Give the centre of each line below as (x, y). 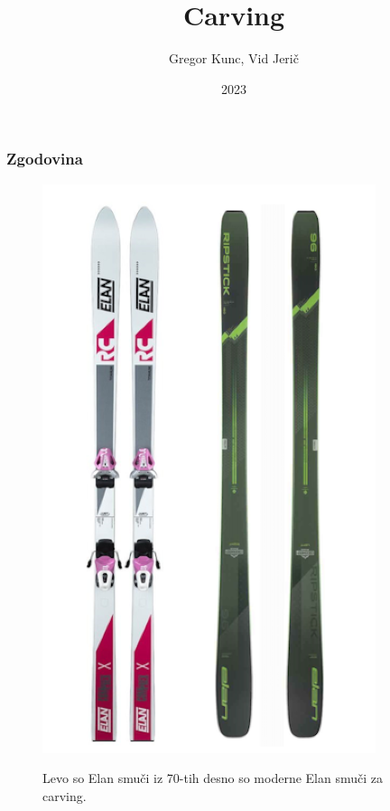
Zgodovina (45, 159)
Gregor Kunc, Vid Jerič (234, 58)
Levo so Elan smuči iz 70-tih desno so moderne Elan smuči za (213, 778)
